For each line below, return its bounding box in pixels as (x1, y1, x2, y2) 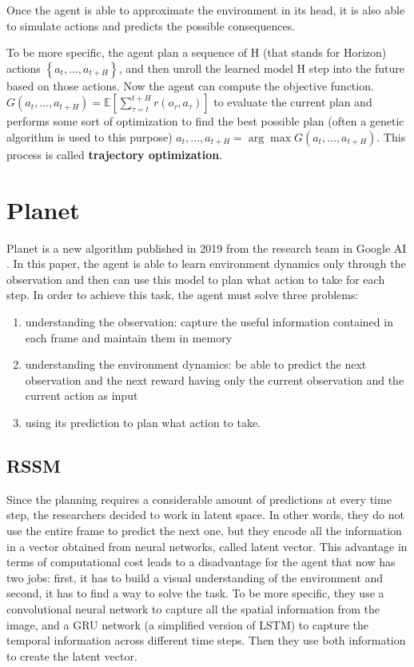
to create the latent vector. (6, 647, 137, 664)
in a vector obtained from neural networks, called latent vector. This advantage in (6, 537, 408, 554)
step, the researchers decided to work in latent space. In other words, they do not (6, 506, 404, 523)
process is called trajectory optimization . (6, 146, 223, 162)
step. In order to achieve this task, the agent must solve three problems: (6, 286, 359, 303)
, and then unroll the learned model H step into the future (118, 59, 404, 76)
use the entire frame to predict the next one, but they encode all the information (6, 522, 402, 539)
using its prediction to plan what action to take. (25, 414, 261, 431)
